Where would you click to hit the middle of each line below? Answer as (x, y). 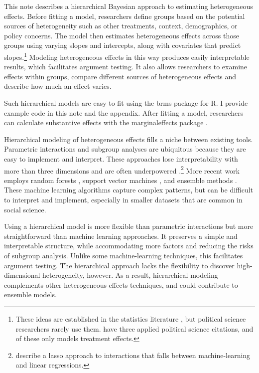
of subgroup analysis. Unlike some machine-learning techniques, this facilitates (124, 255)
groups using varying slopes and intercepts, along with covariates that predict (123, 45)
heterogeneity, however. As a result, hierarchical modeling (130, 275)
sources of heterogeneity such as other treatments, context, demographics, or (121, 26)
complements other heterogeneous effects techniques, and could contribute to (121, 284)
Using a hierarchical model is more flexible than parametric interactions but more (129, 226)
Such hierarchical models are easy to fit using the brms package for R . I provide (126, 103)
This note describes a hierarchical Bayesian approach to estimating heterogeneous (129, 6)
